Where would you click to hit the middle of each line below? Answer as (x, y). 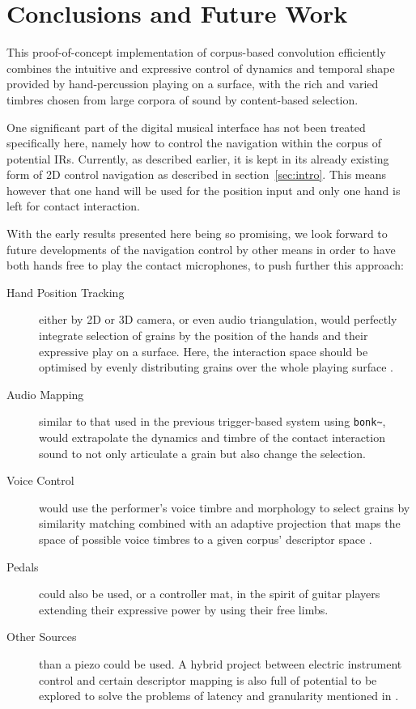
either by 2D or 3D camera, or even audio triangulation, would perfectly (218, 319)
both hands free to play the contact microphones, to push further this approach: (205, 265)
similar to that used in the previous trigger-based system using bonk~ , (212, 421)
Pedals (23, 566)
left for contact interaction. (73, 206)
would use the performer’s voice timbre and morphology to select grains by (225, 507)
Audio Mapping (45, 394)
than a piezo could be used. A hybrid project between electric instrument (221, 664)
